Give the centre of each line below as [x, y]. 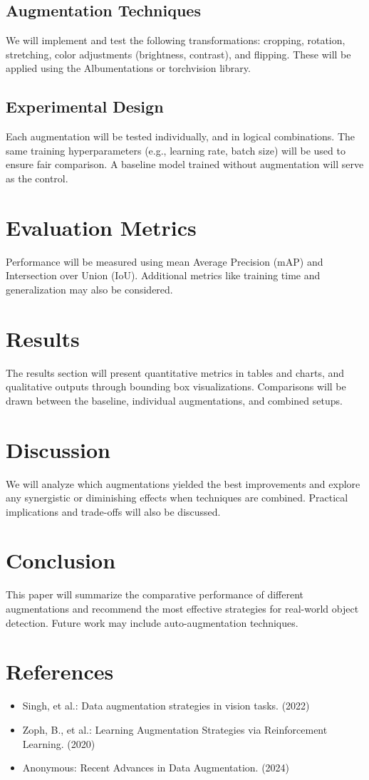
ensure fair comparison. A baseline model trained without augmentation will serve [185, 164]
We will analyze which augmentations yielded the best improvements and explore [183, 483]
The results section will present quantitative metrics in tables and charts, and [175, 372]
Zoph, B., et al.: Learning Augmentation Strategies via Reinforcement [175, 729]
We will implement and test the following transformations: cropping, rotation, [176, 40]
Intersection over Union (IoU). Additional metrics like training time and [163, 275]
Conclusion [61, 560]
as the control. [37, 178]
